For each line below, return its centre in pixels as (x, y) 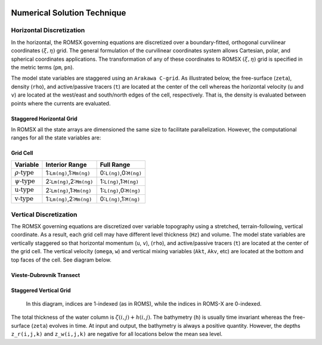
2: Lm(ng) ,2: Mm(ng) (69, 182)
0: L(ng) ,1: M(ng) (120, 199)
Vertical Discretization (44, 215)
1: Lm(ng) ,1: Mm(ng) (68, 173)
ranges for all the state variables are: (56, 138)
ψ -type (25, 181)
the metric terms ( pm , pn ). (43, 67)
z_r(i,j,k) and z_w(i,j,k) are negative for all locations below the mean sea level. (117, 334)
